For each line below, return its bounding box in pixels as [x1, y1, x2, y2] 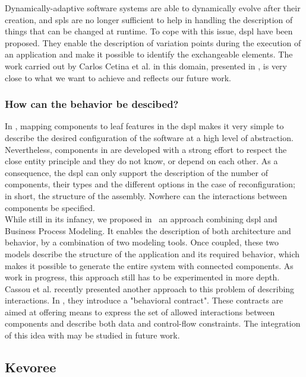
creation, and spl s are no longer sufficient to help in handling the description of [5, 13, 293, 25]
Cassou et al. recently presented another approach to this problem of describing [5, 282, 295, 295]
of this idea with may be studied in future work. [5, 329, 180, 341]
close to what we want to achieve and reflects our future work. [5, 71, 231, 84]
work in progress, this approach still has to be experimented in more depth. [5, 271, 280, 283]
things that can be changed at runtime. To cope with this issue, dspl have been [5, 25, 293, 37]
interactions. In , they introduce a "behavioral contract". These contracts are [5, 294, 283, 306]
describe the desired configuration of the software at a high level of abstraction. [5, 131, 294, 143]
